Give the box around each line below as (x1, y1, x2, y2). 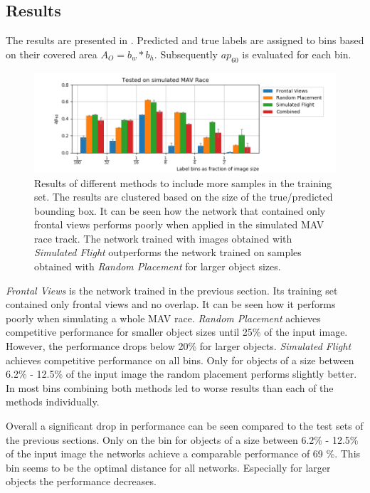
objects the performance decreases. (6, 474, 157, 489)
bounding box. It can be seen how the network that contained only (34, 203, 326, 218)
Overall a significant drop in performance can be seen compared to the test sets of (6, 418, 364, 433)
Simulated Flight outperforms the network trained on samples (34, 245, 302, 260)
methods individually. (6, 394, 100, 409)
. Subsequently (154, 46, 218, 61)
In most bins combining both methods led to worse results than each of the (6, 380, 334, 395)
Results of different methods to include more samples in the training (34, 175, 332, 190)
